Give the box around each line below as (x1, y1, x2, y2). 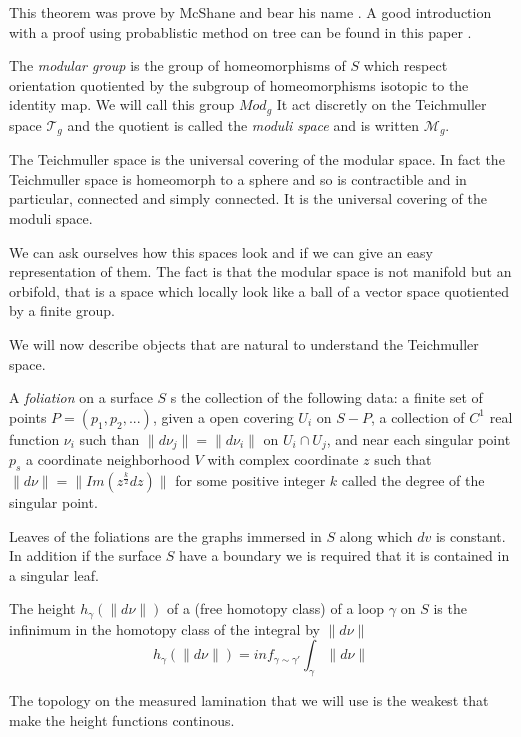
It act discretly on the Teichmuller (276, 94, 487, 115)
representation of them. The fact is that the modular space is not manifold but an (9, 261, 512, 282)
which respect (363, 55, 448, 76)
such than (79, 428, 140, 449)
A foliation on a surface (9, 387, 153, 408)
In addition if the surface (9, 545, 162, 566)
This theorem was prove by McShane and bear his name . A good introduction (9, 2, 492, 22)
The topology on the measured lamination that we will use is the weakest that (9, 690, 489, 711)
